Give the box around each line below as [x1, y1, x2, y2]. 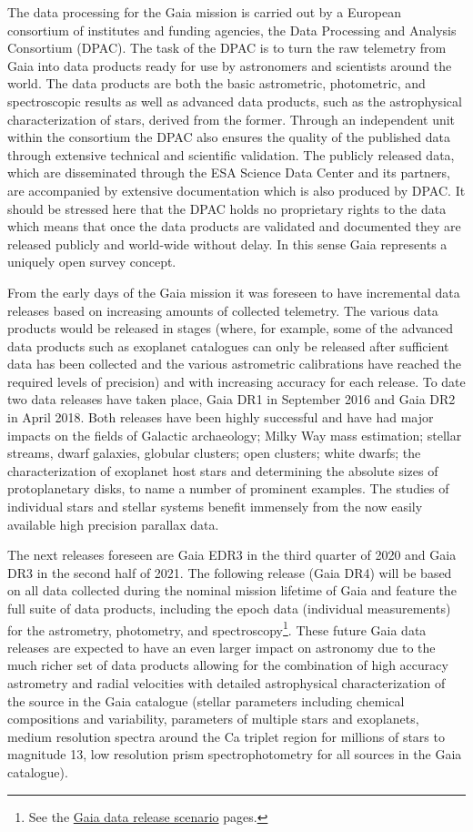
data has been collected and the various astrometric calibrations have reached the [7, 354, 462, 373]
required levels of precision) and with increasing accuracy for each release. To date [7, 371, 466, 391]
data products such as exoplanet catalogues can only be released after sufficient [7, 336, 449, 355]
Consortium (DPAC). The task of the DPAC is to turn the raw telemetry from [7, 38, 447, 57]
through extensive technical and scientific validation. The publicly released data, [7, 145, 455, 164]
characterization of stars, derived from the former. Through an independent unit [7, 109, 456, 128]
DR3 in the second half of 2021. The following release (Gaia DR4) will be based [7, 563, 452, 582]
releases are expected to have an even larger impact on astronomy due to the [7, 637, 436, 656]
